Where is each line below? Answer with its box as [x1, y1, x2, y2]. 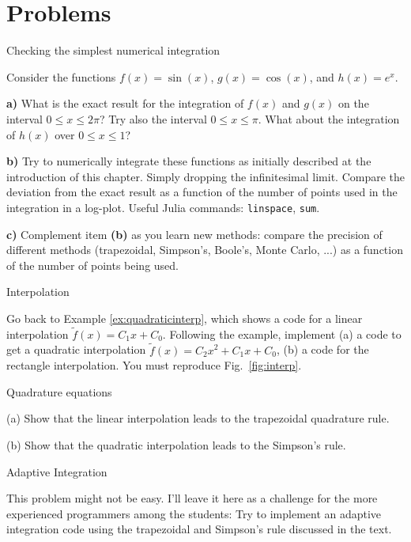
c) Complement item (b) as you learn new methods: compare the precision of [6, 226, 383, 242]
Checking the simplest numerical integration [6, 42, 221, 59]
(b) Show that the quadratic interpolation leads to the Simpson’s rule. [6, 436, 346, 453]
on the [337, 95, 369, 112]
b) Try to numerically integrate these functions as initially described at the [6, 153, 371, 169]
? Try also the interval [99, 110, 207, 127]
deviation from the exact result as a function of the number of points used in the [6, 184, 398, 200]
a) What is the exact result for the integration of [6, 95, 244, 112]
